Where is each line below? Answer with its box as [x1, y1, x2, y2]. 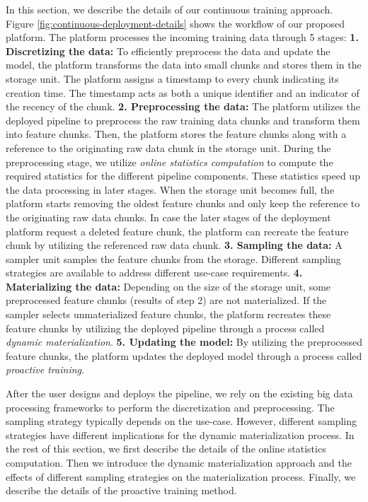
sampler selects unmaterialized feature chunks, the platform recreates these [6, 307, 331, 322]
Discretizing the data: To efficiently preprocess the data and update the [6, 43, 330, 58]
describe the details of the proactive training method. [6, 483, 237, 498]
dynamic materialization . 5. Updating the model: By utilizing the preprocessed [6, 334, 362, 349]
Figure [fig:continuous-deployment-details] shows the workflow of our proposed [6, 16, 345, 30]
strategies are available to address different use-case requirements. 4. [6, 265, 303, 280]
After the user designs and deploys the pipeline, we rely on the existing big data [6, 386, 353, 401]
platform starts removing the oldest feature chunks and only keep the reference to [6, 196, 360, 211]
